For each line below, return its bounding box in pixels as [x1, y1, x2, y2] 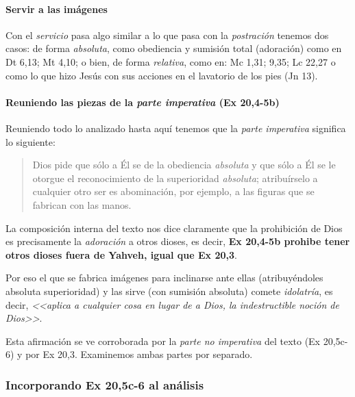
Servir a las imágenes [5, 1, 108, 16]
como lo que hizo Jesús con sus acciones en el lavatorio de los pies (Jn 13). [5, 68, 318, 82]
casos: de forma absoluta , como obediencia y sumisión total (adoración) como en [5, 41, 342, 55]
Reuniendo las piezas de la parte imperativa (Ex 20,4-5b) [5, 94, 280, 109]
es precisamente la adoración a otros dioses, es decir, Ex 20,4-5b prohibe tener [5, 234, 350, 248]
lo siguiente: [5, 134, 56, 149]
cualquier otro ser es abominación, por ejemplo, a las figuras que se [32, 184, 315, 198]
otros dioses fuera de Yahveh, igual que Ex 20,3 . [5, 247, 237, 261]
